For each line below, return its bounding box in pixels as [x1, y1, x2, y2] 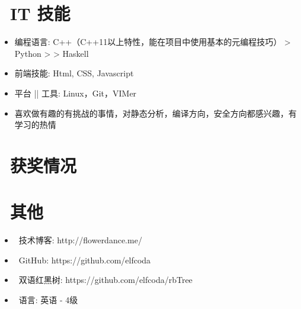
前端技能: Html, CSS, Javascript [14, 67, 134, 79]
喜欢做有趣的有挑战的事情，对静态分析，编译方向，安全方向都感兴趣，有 [14, 107, 297, 119]
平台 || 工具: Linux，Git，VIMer [14, 86, 137, 99]
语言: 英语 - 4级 [18, 293, 78, 305]
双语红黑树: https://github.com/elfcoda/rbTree [18, 273, 193, 286]
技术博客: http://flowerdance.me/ [18, 234, 142, 246]
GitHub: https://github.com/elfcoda [18, 253, 151, 266]
